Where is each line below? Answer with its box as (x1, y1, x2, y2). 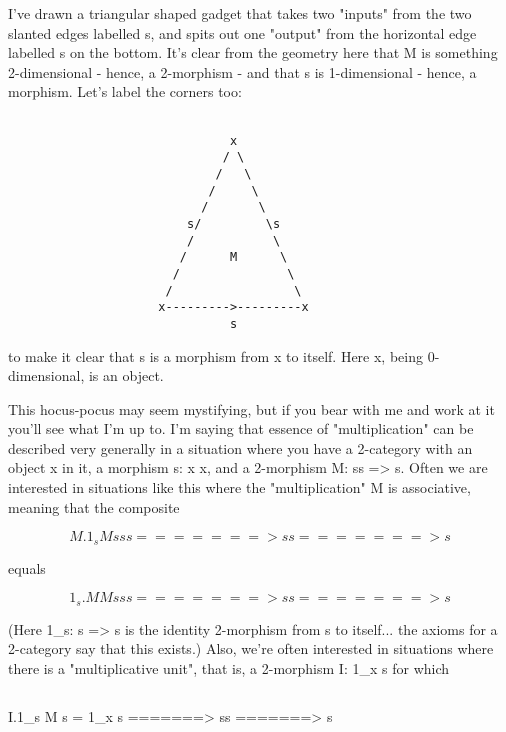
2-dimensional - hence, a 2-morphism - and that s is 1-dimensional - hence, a (8, 61, 477, 82)
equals (8, 557, 46, 578)
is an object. (88, 365, 164, 386)
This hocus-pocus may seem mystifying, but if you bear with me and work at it (8, 398, 495, 419)
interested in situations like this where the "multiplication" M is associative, (8, 477, 471, 498)
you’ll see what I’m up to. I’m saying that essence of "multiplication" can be (8, 418, 474, 439)
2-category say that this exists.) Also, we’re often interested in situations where (8, 638, 494, 659)
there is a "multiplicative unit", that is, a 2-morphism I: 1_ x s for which (8, 657, 450, 678)
